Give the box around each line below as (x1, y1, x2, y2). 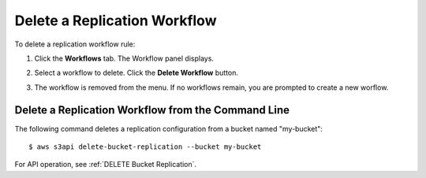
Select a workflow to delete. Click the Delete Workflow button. (34, 68, 238, 78)
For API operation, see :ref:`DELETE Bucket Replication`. (14, 160, 197, 169)
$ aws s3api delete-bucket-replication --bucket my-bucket (28, 143, 262, 151)
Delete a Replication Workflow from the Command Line (14, 103, 290, 117)
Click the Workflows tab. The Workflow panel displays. (34, 54, 215, 63)
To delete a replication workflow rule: (14, 39, 136, 49)
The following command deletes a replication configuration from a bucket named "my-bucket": (14, 124, 323, 133)
